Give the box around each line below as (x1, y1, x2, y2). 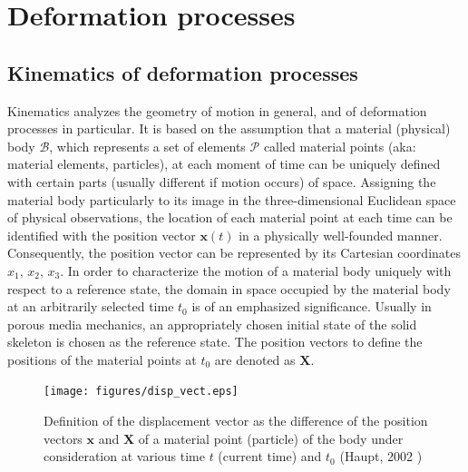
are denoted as (214, 349, 296, 369)
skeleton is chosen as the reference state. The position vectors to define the (7, 332, 423, 351)
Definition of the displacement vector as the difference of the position (44, 411, 428, 430)
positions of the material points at (7, 349, 197, 369)
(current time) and (218, 447, 322, 466)
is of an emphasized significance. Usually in (191, 297, 432, 316)
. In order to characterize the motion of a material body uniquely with (60, 261, 452, 280)
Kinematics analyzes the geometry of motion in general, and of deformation (7, 101, 427, 120)
